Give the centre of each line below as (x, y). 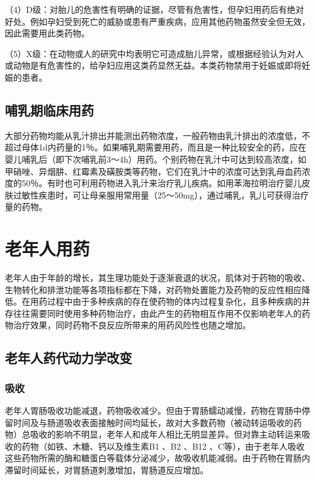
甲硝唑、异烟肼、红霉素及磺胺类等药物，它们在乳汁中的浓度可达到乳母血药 (153, 171)
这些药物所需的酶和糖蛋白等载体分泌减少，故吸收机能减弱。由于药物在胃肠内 (157, 458)
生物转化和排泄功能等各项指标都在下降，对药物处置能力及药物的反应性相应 (153, 289)
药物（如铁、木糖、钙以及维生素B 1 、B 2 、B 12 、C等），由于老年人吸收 (163, 446)
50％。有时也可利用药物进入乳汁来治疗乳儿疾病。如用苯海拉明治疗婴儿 (161, 183)
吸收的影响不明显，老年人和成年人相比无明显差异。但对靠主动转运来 (166, 434)
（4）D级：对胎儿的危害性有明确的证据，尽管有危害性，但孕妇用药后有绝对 (154, 9)
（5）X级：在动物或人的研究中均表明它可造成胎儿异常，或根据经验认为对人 (154, 53)
